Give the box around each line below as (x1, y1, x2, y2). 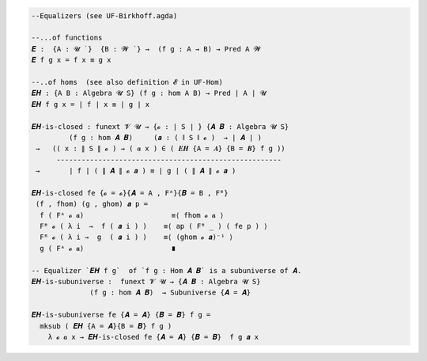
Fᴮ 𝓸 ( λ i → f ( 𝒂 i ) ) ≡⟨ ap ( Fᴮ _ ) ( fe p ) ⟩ (40, 222, 268, 231)
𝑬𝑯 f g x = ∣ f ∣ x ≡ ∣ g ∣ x (31, 100, 150, 108)
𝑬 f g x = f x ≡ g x (31, 55, 111, 65)
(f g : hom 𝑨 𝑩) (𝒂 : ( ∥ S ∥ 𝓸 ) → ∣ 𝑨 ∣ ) (68, 133, 263, 142)
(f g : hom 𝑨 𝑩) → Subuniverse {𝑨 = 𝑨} (89, 288, 251, 297)
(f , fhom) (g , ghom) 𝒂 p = (36, 199, 149, 209)
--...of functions (31, 33, 103, 43)
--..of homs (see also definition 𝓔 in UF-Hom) (31, 78, 223, 86)
